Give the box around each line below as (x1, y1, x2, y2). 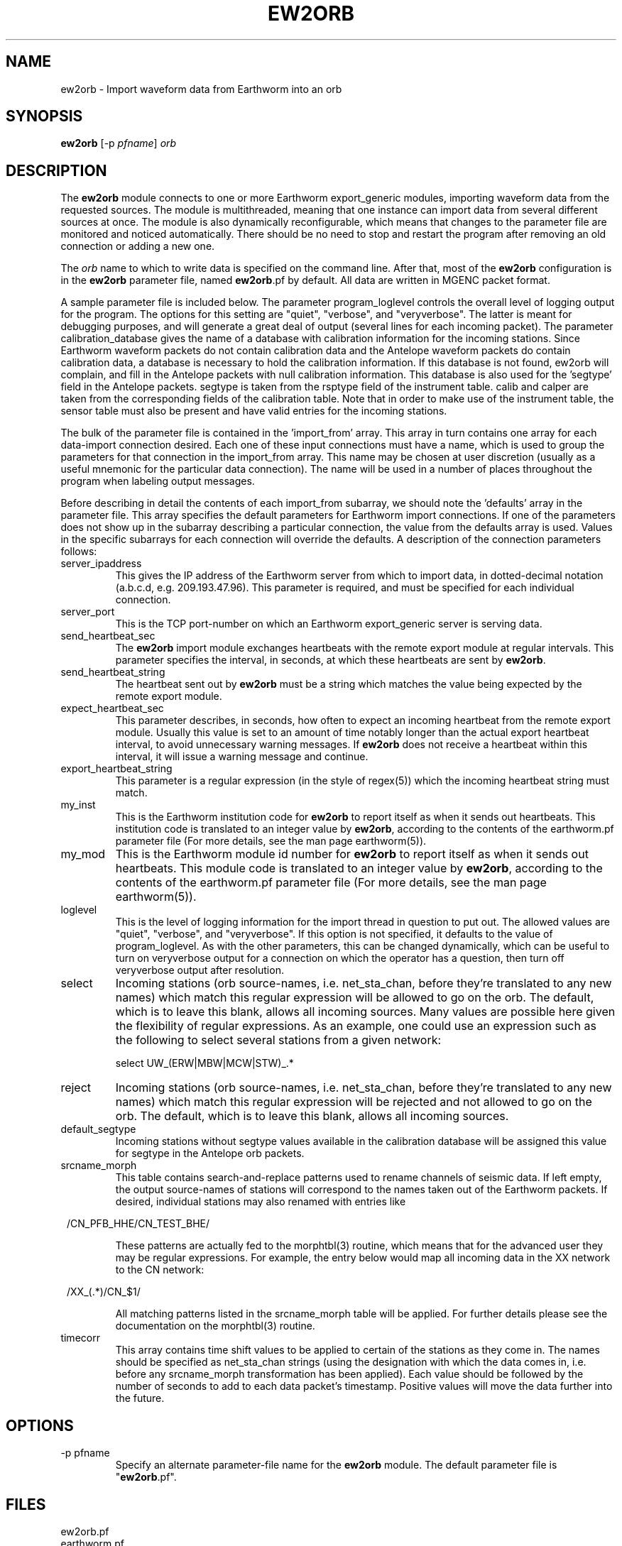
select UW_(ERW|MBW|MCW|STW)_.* (115, 1057, 294, 1070)
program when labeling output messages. (60, 475, 255, 488)
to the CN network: (115, 1263, 204, 1276)
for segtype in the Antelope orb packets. (115, 1147, 305, 1160)
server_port (60, 605, 115, 618)
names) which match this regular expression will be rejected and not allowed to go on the (115, 1095, 592, 1109)
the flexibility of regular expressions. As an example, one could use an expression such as (115, 1019, 596, 1034)
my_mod (60, 847, 106, 862)
